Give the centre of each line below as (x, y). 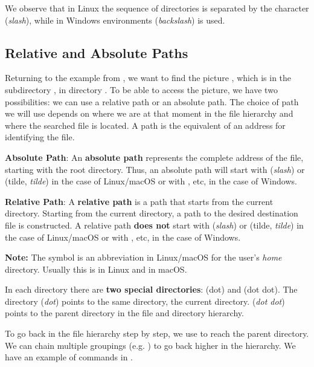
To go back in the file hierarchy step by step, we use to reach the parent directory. (157, 333)
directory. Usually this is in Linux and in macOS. (96, 269)
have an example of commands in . (69, 357)
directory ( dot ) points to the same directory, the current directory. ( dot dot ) (145, 301)
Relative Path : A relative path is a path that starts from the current (139, 201)
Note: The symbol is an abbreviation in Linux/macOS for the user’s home (143, 257)
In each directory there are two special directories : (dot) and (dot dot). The (151, 289)
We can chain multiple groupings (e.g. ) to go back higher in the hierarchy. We (150, 345)
